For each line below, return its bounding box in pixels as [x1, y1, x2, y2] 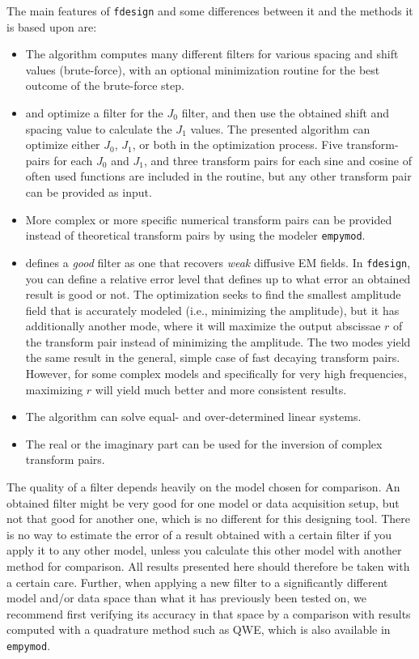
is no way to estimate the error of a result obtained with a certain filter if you [6, 525, 392, 542]
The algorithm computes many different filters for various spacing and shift [25, 45, 399, 62]
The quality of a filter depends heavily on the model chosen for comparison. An [6, 478, 400, 495]
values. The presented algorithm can [190, 120, 370, 137]
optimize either [25, 136, 100, 153]
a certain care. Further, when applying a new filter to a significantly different [6, 573, 388, 590]
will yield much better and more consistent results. [95, 381, 347, 398]
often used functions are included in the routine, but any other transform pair [25, 168, 412, 185]
